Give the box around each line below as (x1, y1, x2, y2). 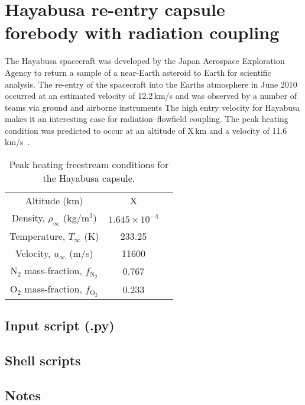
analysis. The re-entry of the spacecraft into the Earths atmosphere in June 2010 (5, 78, 297, 90)
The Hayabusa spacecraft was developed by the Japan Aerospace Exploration (5, 54, 285, 67)
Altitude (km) (25, 194, 83, 208)
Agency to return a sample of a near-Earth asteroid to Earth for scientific (5, 66, 271, 78)
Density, (11, 211, 45, 225)
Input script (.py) (5, 316, 115, 335)
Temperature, (9, 229, 66, 243)
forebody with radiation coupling (5, 20, 280, 44)
